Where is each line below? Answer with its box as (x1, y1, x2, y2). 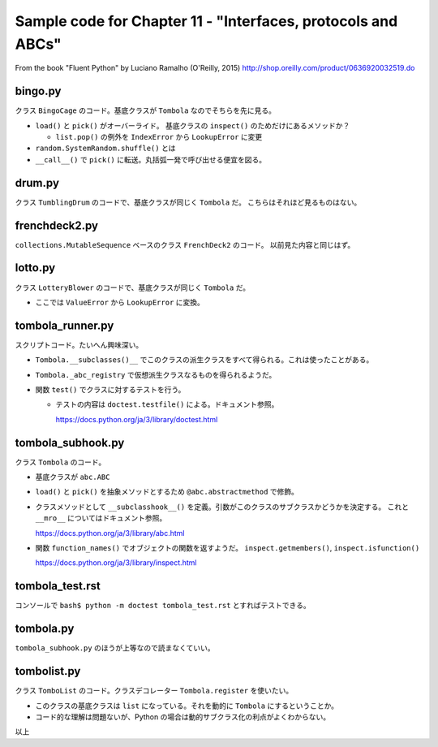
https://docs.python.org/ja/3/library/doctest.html (55, 414, 218, 424)
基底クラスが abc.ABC (35, 472, 110, 482)
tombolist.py (15, 664, 81, 678)
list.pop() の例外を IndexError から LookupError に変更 (55, 132, 263, 142)
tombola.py (15, 622, 75, 636)
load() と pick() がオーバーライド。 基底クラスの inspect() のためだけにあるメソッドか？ (35, 120, 350, 130)
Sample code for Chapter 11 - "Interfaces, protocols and (15, 12, 398, 30)
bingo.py (15, 84, 62, 98)
